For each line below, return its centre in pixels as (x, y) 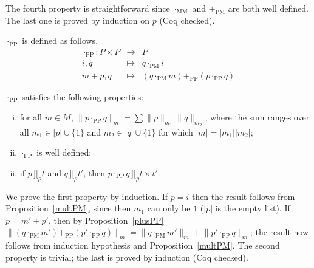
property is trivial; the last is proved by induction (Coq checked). (127, 257)
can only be (169, 208)
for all (31, 117)
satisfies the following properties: (83, 96)
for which (176, 132)
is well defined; (64, 152)
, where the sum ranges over (257, 117)
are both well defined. (268, 8)
